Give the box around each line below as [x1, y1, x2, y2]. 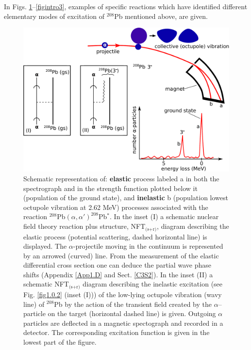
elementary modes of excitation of [4, 11, 104, 21]
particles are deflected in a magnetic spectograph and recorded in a [23, 318, 223, 328]
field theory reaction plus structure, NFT [23, 221, 146, 231]
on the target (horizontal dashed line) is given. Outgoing [48, 308, 216, 318]
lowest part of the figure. [23, 336, 97, 347]
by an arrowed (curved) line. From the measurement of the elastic [23, 250, 219, 260]
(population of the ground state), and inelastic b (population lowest [23, 192, 228, 203]
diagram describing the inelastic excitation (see [83, 279, 223, 289]
